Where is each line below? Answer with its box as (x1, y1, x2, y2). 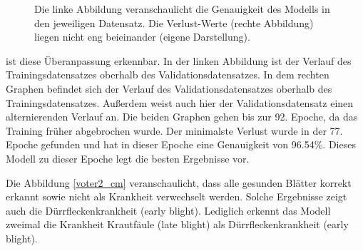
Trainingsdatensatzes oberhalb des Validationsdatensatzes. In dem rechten (6, 67, 329, 82)
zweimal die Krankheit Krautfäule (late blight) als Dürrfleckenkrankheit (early (6, 217, 349, 232)
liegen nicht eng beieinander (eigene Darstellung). (34, 29, 250, 44)
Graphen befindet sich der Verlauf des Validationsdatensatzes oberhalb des (6, 81, 332, 96)
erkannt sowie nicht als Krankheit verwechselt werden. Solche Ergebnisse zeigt (6, 189, 347, 204)
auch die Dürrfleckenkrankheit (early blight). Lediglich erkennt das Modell (6, 203, 331, 217)
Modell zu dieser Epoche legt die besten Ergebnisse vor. (6, 150, 250, 165)
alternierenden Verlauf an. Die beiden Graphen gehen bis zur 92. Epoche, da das (6, 109, 358, 124)
